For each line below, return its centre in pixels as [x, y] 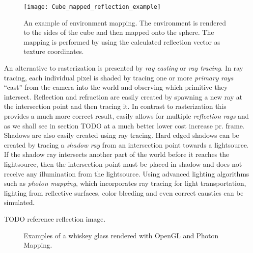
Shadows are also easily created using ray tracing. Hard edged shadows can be [122, 135]
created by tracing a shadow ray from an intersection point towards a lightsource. [126, 144]
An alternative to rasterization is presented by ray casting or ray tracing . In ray [124, 68]
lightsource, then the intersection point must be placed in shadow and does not [123, 164]
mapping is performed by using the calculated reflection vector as [122, 41]
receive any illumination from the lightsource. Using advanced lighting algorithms [126, 173]
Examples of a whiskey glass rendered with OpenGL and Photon [121, 235]
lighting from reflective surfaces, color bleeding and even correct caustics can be [124, 192]
